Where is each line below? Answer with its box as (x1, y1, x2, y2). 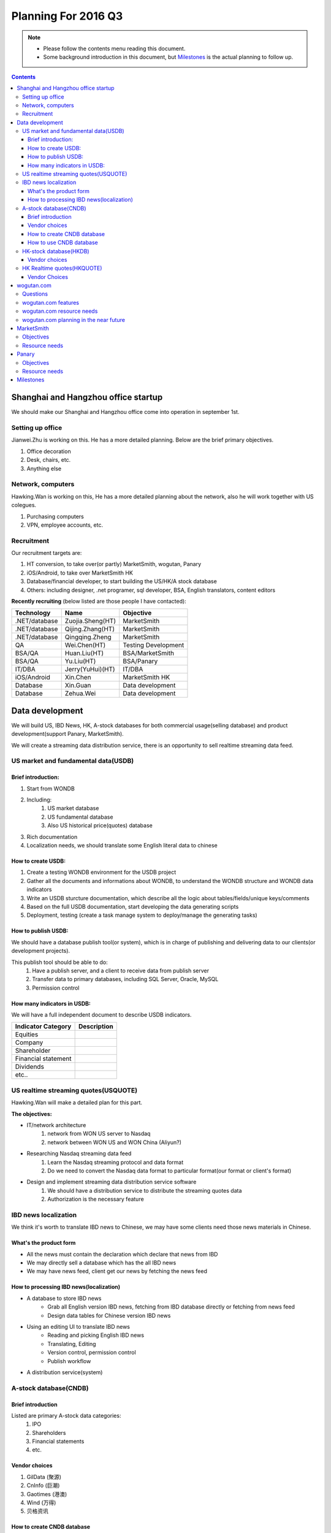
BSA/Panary (123, 657, 158, 665)
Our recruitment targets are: (11, 549, 82, 557)
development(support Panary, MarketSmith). (11, 730, 124, 738)
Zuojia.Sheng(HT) (64, 617, 116, 625)
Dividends (15, 1063, 44, 1071)
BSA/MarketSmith (123, 649, 175, 657)
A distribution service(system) (26, 1368, 103, 1376)
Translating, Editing (47, 1340, 96, 1347)
